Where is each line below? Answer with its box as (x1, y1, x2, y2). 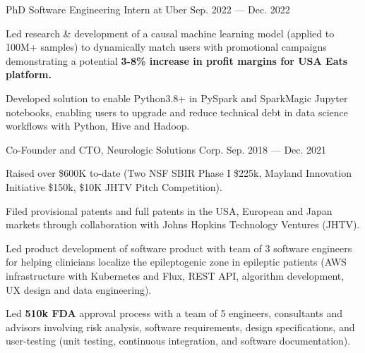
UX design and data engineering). (6, 282, 152, 297)
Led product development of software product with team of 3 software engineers (6, 240, 352, 255)
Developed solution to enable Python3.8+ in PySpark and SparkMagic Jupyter (6, 90, 348, 105)
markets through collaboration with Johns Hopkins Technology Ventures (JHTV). (6, 217, 360, 232)
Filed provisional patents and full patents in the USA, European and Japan (6, 203, 333, 218)
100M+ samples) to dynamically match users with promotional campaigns (6, 39, 327, 54)
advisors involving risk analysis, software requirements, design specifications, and (6, 319, 355, 334)
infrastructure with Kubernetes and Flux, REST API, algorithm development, (6, 268, 345, 283)
